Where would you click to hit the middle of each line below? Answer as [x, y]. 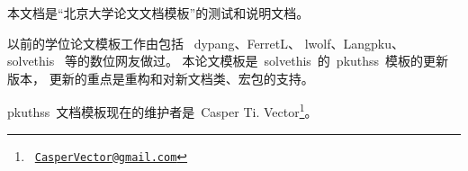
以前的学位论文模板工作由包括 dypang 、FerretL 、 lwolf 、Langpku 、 [206, 43]
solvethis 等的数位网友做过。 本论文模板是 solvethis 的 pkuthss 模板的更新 [228, 61]
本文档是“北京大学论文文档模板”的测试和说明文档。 [158, 13]
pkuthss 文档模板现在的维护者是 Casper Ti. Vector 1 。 [162, 111]
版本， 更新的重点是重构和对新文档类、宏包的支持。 [161, 78]
